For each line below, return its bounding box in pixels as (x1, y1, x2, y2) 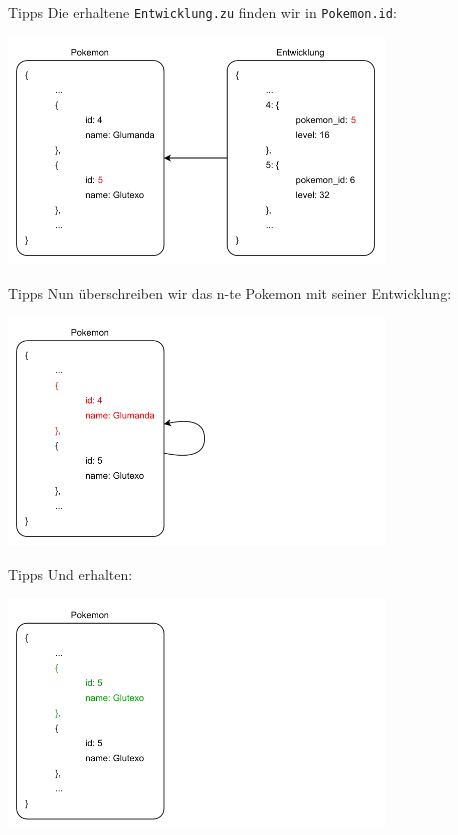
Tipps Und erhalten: (8, 563, 133, 584)
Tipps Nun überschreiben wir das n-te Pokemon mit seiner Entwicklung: (8, 282, 452, 303)
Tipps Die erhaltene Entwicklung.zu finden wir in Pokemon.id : (8, 2, 397, 22)
